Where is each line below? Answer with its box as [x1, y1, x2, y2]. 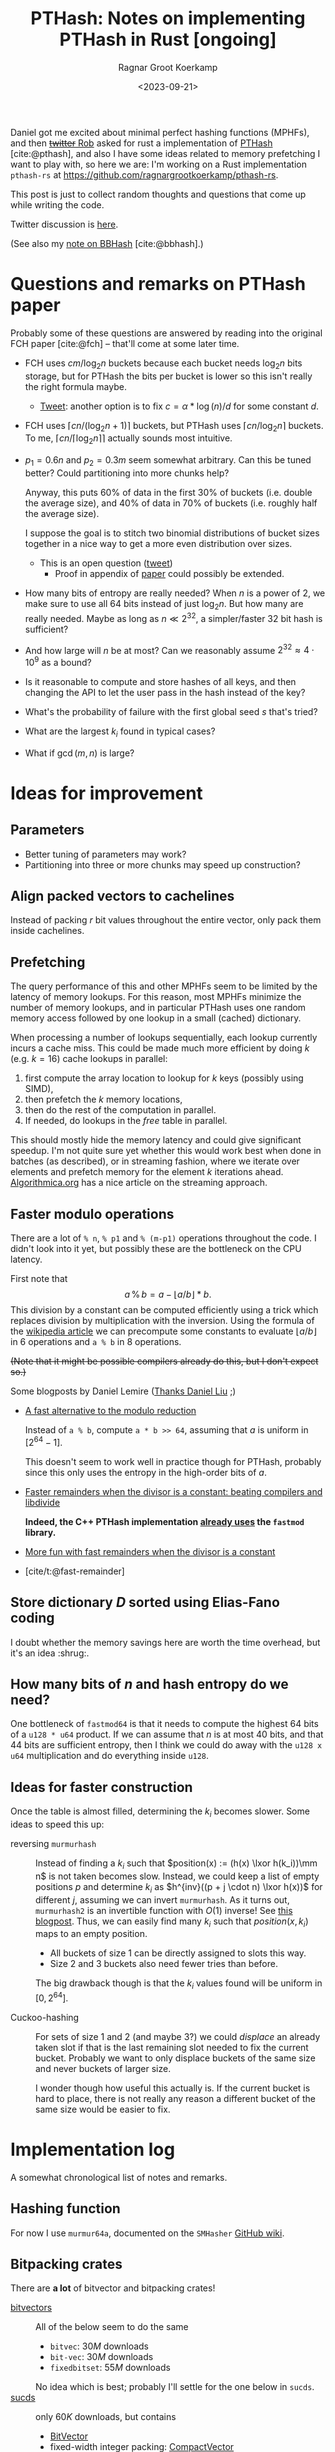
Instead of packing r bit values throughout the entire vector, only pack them [10, 914, 322, 926]
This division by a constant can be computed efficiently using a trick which [10, 1304, 319, 1316]
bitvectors [10, 2302, 53, 2314]
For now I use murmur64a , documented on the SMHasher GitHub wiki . [10, 2227, 285, 2239]
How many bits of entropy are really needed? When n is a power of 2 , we [24, 587, 326, 599]
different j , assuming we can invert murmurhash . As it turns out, [35, 1893, 290, 1906]
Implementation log [10, 2138, 176, 2161]
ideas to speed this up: [10, 1818, 105, 1830]
